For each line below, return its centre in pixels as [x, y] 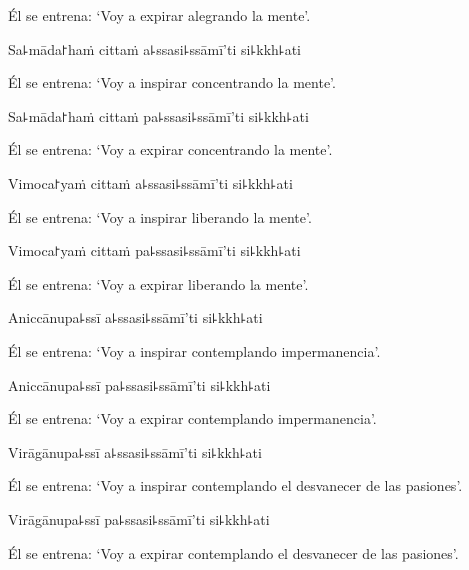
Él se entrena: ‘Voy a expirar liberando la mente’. [158, 283]
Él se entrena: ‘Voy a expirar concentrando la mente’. [170, 149]
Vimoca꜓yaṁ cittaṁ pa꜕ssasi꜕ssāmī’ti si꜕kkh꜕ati [154, 250]
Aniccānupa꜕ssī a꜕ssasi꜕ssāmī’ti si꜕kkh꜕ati [135, 317]
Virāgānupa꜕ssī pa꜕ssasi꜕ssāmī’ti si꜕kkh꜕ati [139, 518]
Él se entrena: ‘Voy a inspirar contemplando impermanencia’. [194, 350]
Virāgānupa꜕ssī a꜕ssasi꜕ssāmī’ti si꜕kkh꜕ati [135, 451]
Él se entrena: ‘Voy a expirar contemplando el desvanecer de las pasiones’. [233, 552]
